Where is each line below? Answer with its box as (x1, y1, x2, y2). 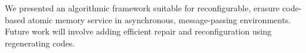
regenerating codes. (5, 36, 75, 49)
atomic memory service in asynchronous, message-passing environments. (27, 13, 291, 26)
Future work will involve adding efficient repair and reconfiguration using (5, 25, 272, 38)
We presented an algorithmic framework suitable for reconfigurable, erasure (5, 2, 280, 14)
